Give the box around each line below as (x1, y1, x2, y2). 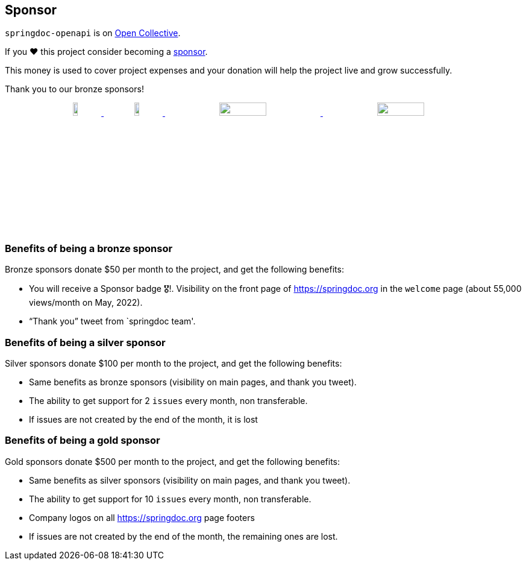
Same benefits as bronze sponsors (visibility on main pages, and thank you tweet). (29, 377, 357, 388)
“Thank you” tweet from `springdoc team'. (29, 316, 196, 327)
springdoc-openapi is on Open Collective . (5, 28, 181, 39)
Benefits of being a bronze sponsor (5, 242, 173, 254)
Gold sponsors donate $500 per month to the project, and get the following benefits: (5, 456, 340, 467)
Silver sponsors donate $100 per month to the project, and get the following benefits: (5, 358, 342, 369)
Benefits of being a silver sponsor (5, 336, 166, 349)
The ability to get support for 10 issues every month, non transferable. (29, 493, 312, 504)
